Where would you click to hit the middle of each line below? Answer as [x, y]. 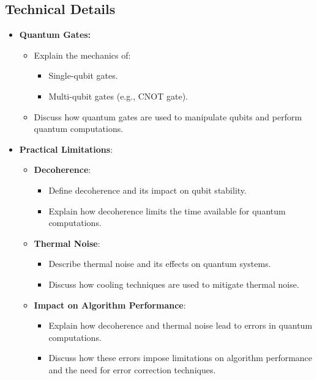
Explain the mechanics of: [82, 55]
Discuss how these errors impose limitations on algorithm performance [181, 358]
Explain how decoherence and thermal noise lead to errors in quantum [181, 325]
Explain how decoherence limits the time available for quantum [167, 210]
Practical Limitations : [66, 149]
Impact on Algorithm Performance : [110, 305]
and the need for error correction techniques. [132, 369]
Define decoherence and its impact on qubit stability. [147, 190]
